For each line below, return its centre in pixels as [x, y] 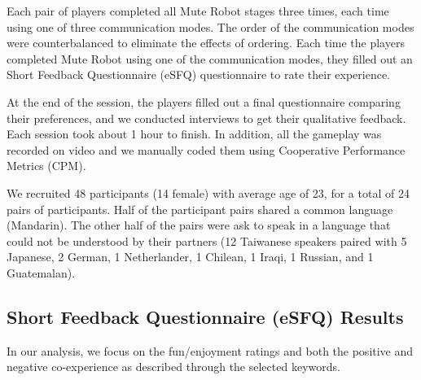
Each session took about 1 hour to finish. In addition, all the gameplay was [194, 134]
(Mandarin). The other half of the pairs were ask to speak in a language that [199, 225]
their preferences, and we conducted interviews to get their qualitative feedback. [206, 118]
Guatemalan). [41, 272]
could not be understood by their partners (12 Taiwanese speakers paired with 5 [207, 240]
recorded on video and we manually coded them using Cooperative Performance [206, 149]
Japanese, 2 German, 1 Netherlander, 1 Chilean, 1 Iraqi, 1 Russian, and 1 [190, 257]
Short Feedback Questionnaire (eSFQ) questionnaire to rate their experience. [198, 74]
